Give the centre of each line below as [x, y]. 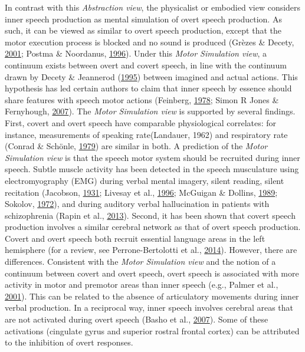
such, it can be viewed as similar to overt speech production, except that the [143, 30]
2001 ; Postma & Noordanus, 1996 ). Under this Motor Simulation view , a [136, 53]
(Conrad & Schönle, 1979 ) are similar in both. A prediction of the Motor [136, 146]
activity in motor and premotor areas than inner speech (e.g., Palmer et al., [142, 284]
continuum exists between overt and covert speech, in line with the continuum [146, 65]
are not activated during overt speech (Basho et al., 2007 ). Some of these [137, 319]
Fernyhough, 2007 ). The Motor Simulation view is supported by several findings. [150, 111]
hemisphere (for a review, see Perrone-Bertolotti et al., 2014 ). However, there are [151, 250]
